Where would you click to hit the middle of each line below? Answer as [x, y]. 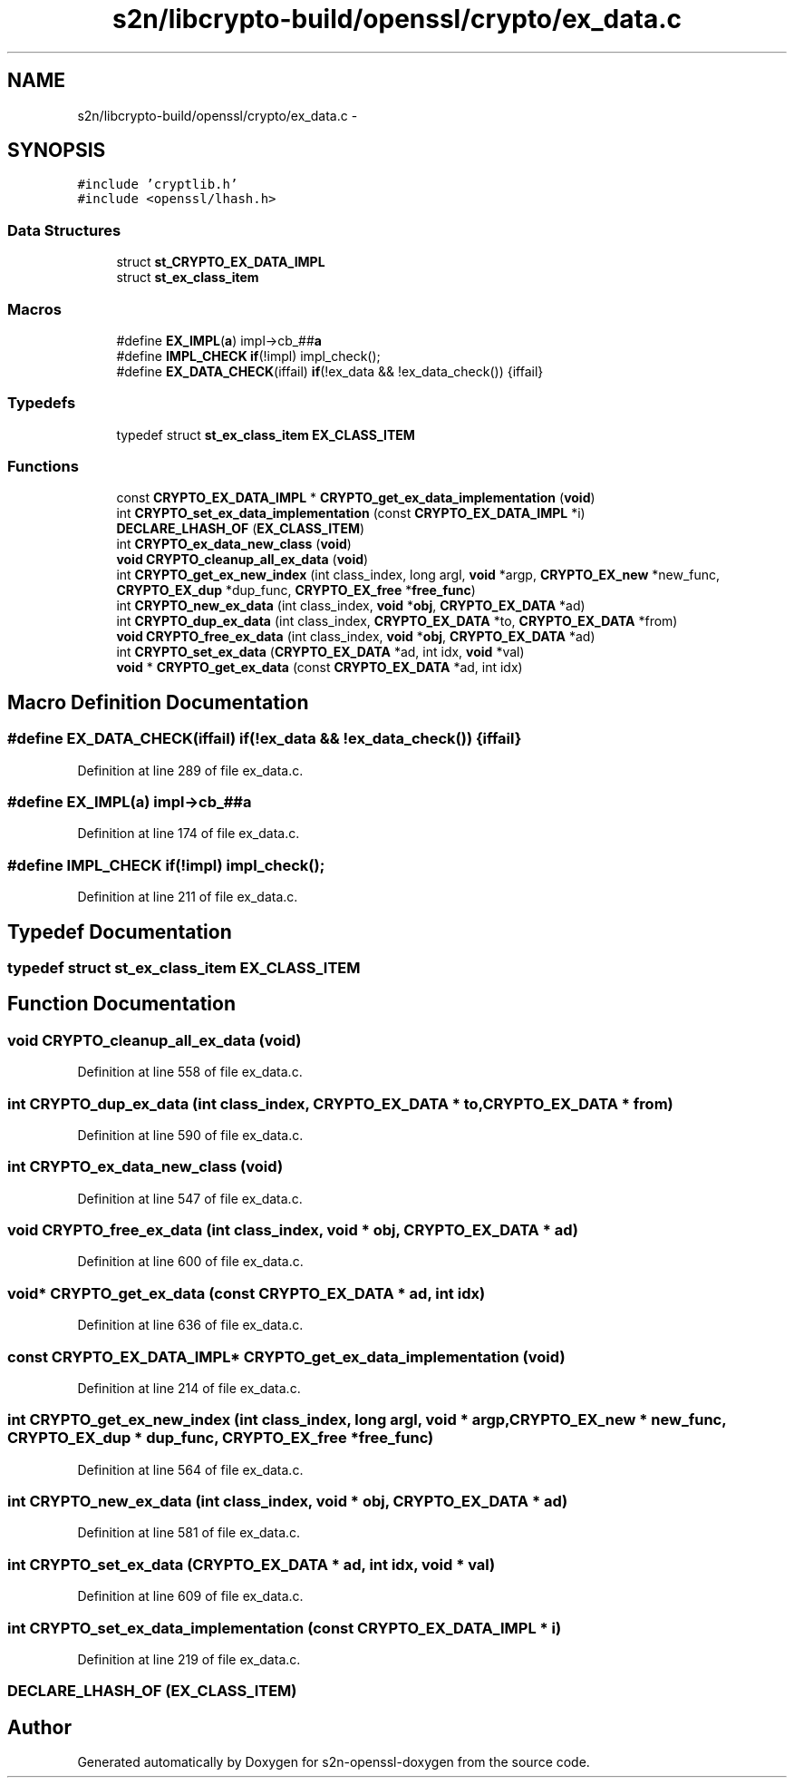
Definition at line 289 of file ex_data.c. [190, 770]
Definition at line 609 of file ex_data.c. [190, 1596]
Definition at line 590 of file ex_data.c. [190, 1135]
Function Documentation [121, 1004]
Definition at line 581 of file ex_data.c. [189, 1533]
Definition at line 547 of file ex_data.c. [190, 1198]
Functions [43, 467]
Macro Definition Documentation [158, 702]
